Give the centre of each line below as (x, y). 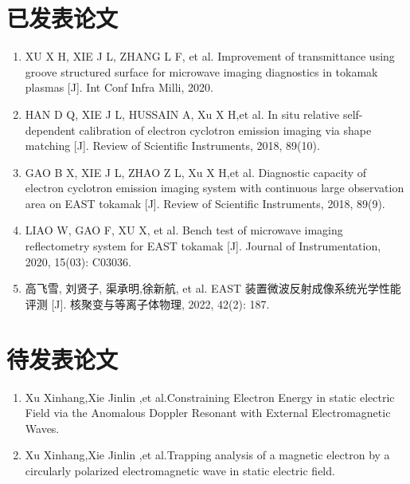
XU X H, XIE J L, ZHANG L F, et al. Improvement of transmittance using (210, 56)
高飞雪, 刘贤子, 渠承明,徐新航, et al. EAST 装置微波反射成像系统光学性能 (213, 288)
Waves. (42, 428)
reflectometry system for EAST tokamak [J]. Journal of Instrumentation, (203, 246)
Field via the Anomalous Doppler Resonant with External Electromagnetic (208, 413)
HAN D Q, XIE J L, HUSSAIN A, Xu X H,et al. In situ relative (182, 114)
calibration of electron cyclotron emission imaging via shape (225, 130)
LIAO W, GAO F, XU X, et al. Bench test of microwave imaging (184, 230)
